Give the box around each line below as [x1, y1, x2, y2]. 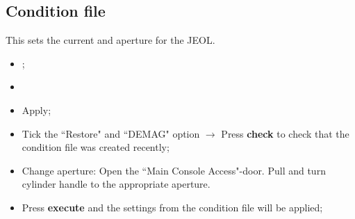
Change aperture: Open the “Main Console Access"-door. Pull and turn [22, 163, 326, 177]
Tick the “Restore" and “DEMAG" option [22, 126, 200, 140]
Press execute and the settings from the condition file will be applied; [22, 200, 323, 214]
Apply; [22, 102, 51, 117]
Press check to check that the [221, 126, 349, 140]
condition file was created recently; [22, 140, 170, 154]
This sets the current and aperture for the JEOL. [6, 33, 215, 47]
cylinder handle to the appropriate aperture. [22, 177, 210, 191]
